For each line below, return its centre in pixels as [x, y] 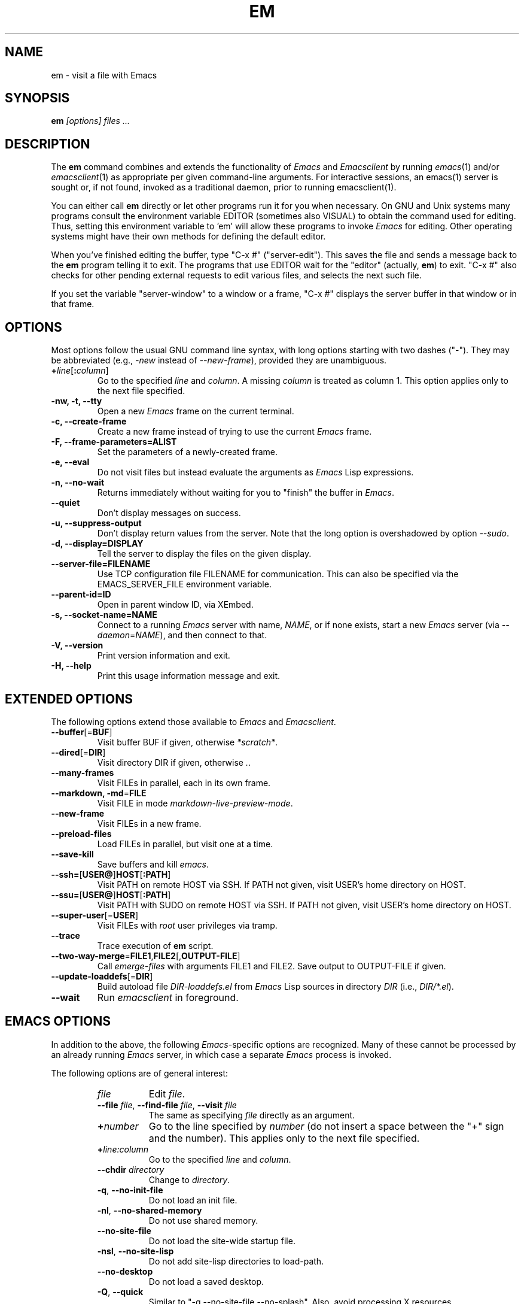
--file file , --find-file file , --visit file [167, 1105]
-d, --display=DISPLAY [97, 544]
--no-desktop [125, 1271]
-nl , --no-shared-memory [150, 1210]
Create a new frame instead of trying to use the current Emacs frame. [234, 432]
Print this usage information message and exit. [189, 676]
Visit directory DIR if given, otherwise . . [174, 762]
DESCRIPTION [48, 144]
